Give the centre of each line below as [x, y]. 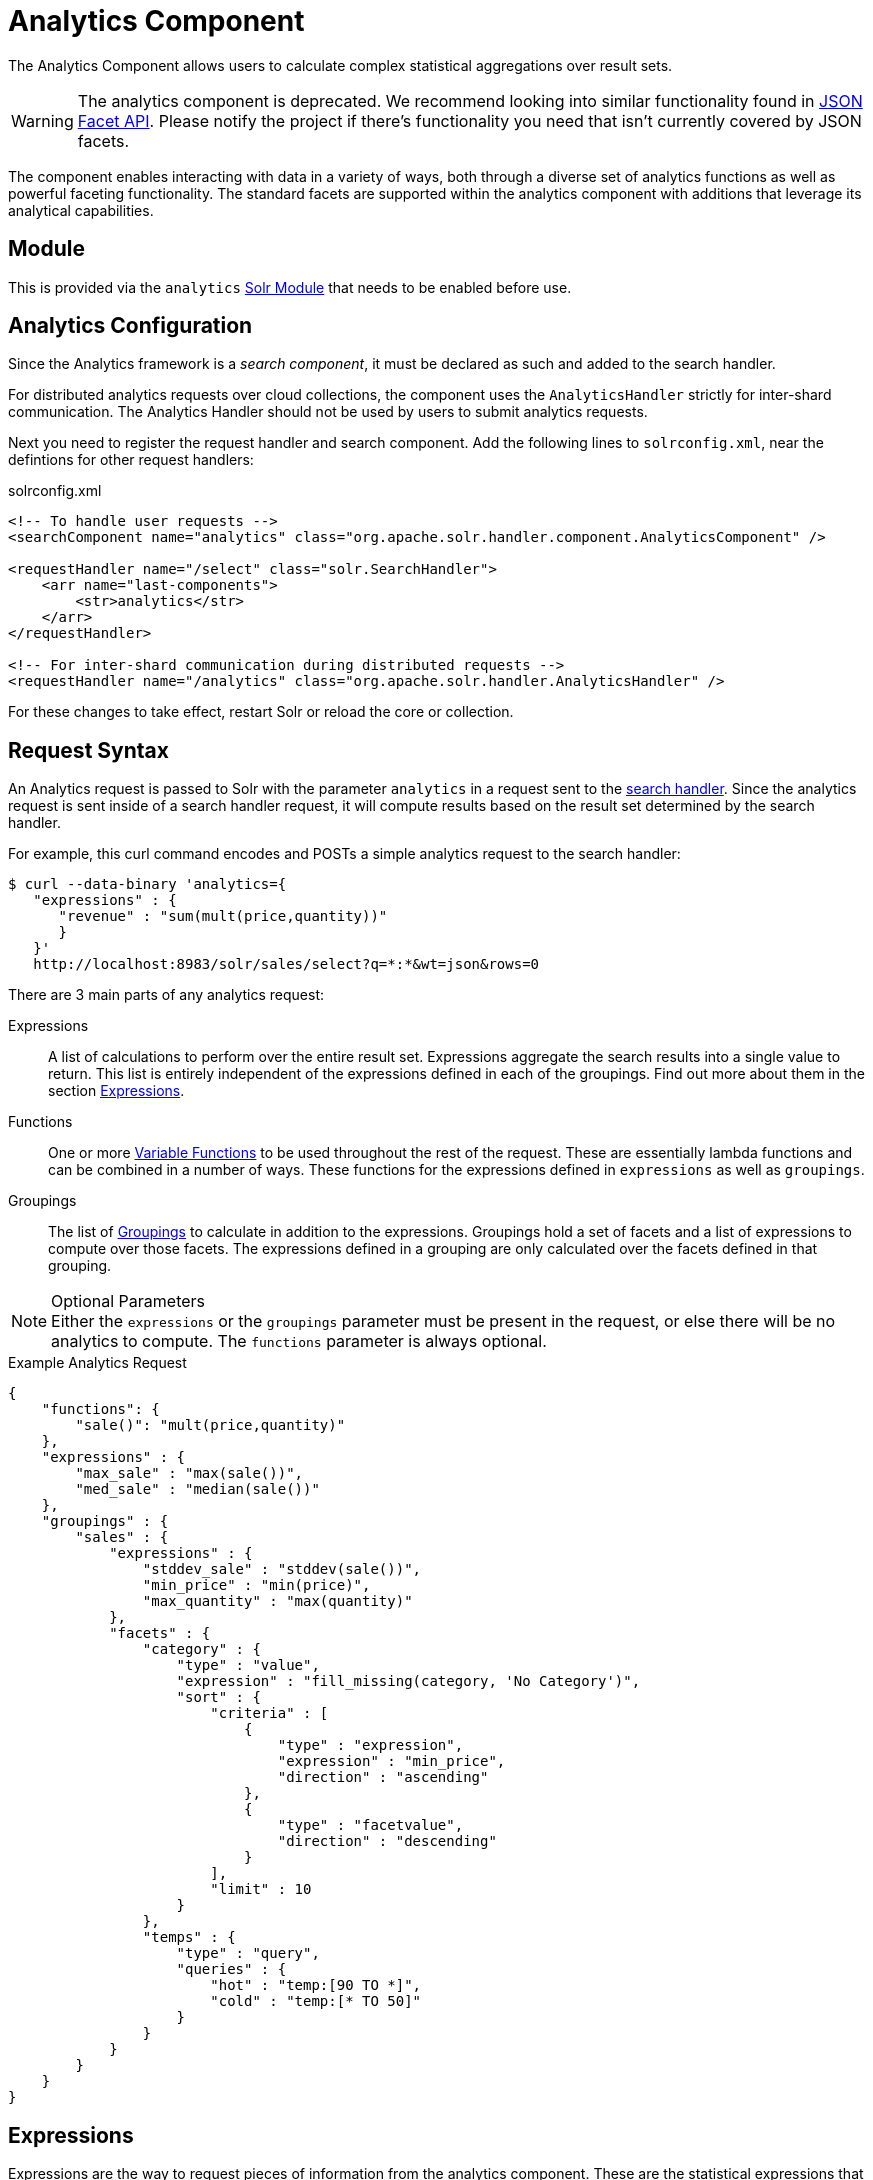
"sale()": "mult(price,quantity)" [210, 1425]
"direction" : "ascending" [383, 1777]
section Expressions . [116, 1091]
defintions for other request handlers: [131, 460]
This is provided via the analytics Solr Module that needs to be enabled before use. [290, 287]
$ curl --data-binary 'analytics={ [147, 884]
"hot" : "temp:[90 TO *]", [316, 1985]
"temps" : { [189, 1937]
